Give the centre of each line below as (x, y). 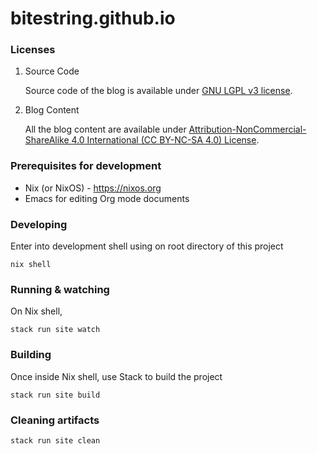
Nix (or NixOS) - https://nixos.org (93, 188)
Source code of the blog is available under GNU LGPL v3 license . (158, 91)
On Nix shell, (36, 311)
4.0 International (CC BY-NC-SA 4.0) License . (165, 140)
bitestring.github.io (93, 18)
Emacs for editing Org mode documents (107, 198)
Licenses (33, 50)
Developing (39, 224)
